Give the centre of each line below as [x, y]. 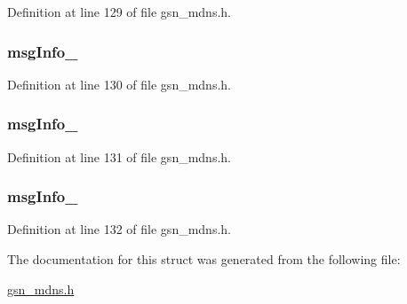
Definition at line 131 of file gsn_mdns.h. [119, 156]
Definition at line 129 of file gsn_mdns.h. [119, 12]
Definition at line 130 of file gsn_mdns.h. [119, 84]
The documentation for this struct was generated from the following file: [204, 259]
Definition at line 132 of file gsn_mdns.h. [119, 229]
